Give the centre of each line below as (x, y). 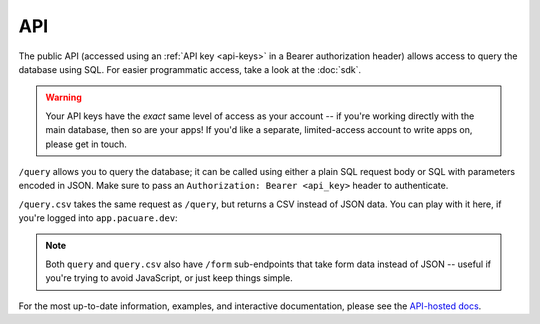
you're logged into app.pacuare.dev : (98, 218)
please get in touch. (86, 144)
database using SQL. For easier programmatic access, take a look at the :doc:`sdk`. (190, 69)
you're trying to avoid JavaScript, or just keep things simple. (169, 278)
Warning (63, 97)
